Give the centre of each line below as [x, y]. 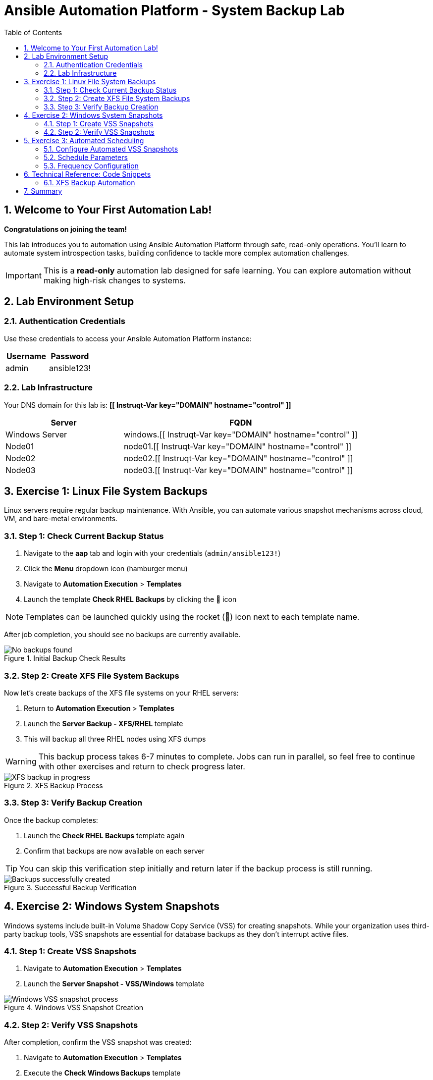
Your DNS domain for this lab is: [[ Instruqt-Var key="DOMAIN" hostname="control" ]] [148, 405]
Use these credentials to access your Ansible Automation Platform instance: [128, 338]
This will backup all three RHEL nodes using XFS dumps [115, 739]
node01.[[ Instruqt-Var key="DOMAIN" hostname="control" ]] [238, 446]
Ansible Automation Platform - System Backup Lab [174, 10]
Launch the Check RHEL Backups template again [104, 835]
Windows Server [36, 434]
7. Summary [43, 191]
